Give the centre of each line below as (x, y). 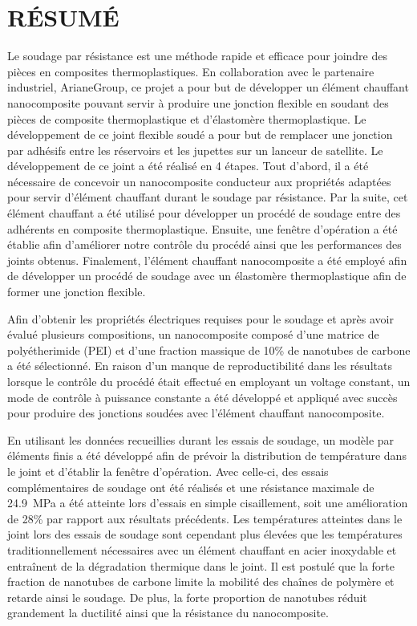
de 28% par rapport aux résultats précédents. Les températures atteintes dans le (205, 518)
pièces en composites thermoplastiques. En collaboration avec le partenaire (191, 71)
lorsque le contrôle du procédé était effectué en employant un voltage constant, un (209, 381)
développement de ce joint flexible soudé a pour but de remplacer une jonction (200, 134)
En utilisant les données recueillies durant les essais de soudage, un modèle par (201, 439)
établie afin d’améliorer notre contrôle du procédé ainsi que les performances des (204, 244)
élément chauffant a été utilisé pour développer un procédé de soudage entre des (204, 213)
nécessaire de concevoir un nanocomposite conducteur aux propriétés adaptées (199, 181)
